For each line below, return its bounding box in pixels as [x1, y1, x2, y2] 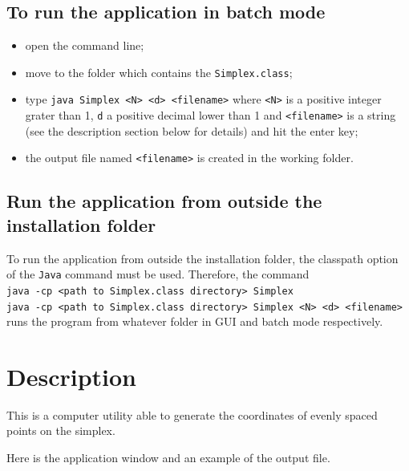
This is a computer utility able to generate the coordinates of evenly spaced [6, 406, 378, 423]
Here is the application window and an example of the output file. [6, 449, 330, 466]
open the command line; [25, 37, 144, 54]
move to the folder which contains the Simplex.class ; [25, 63, 293, 80]
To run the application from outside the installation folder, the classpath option [6, 250, 399, 266]
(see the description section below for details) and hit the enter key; [25, 122, 358, 139]
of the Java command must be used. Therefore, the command [6, 266, 310, 282]
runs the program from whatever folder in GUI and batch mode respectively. [6, 313, 383, 330]
